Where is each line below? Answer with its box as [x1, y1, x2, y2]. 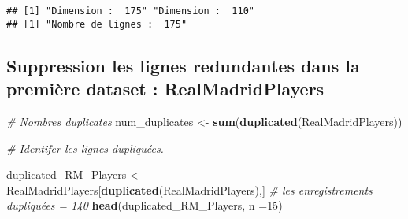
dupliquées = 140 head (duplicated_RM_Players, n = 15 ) [6, 197, 283, 213]
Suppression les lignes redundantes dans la [6, 53, 360, 77]
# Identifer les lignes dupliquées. [6, 139, 164, 156]
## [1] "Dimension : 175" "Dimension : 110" [6, 6, 254, 17]
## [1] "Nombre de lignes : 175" [6, 18, 187, 30]
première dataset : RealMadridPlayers [6, 76, 325, 101]
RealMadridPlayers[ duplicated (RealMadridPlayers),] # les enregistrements [6, 181, 373, 198]
